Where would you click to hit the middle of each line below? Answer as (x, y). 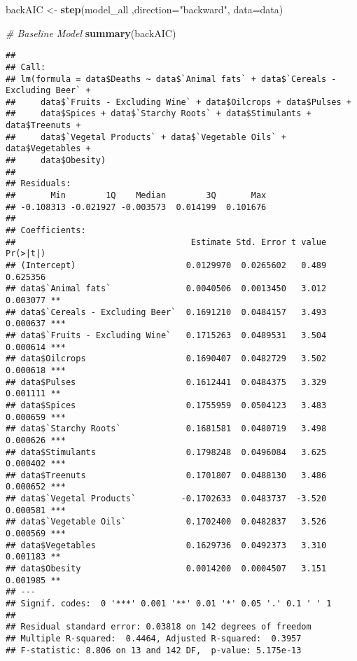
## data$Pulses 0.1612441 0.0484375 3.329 (166, 382)
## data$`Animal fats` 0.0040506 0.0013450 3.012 (166, 289)
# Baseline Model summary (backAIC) (91, 33)
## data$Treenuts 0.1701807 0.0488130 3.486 (166, 475)
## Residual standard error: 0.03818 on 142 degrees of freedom (159, 627)
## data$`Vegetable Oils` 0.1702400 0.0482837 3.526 (166, 522)
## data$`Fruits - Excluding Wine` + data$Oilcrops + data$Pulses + (178, 102)
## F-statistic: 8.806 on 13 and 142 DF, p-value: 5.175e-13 (154, 650)
